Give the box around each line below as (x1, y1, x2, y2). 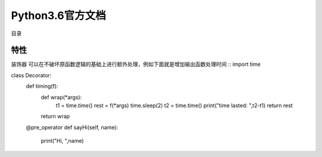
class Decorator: (11, 71, 52, 78)
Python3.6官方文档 (11, 9, 107, 22)
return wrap (41, 113, 70, 120)
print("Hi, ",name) (41, 137, 84, 145)
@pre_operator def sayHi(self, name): (26, 124, 119, 131)
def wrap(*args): (41, 93, 82, 101)
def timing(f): (26, 83, 58, 90)
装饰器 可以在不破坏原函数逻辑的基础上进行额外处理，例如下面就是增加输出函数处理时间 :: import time (11, 61, 261, 68)
